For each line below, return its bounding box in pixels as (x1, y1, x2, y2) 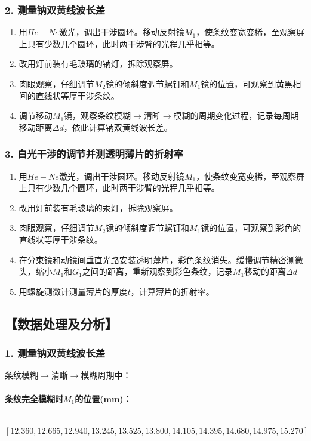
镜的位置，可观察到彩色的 (201, 221, 301, 234)
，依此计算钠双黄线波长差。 (63, 121, 173, 133)
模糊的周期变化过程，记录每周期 (173, 109, 299, 122)
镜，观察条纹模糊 (64, 109, 131, 122)
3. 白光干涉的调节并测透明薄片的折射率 (5, 146, 183, 161)
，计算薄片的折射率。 (130, 285, 214, 297)
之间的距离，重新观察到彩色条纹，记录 (82, 265, 233, 277)
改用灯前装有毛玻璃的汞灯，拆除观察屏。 (19, 201, 178, 214)
